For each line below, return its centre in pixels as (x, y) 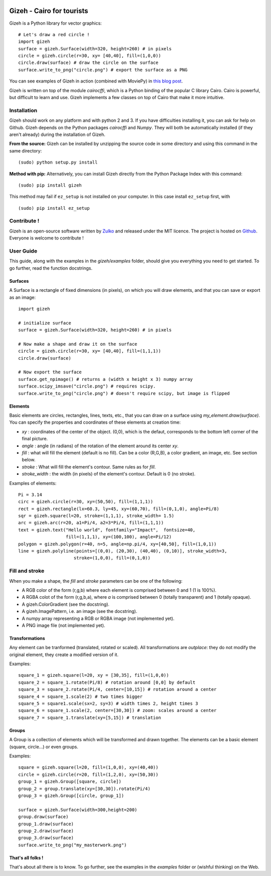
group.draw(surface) (43, 817)
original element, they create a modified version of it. (64, 655)
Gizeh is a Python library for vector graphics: (56, 23)
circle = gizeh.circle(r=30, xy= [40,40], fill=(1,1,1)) (90, 351)
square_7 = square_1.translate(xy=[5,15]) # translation (90, 718)
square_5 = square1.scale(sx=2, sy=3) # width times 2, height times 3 (108, 704)
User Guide (23, 251)
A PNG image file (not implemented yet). (63, 625)
